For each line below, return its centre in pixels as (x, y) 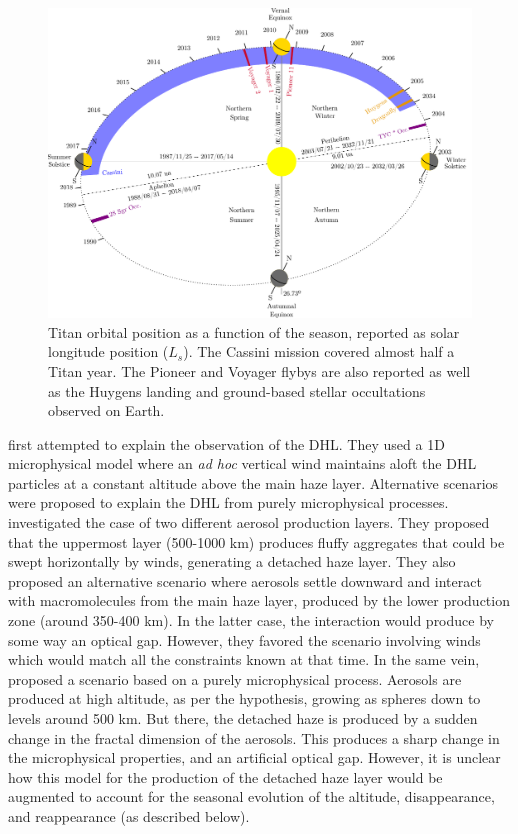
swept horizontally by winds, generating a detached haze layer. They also (232, 561)
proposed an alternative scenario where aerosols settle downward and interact (245, 580)
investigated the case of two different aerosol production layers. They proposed (249, 522)
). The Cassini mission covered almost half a (319, 351)
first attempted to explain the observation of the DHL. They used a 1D (226, 443)
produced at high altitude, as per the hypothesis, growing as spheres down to (244, 698)
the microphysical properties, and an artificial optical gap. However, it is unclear (254, 757)
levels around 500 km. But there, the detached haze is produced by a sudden (243, 718)
